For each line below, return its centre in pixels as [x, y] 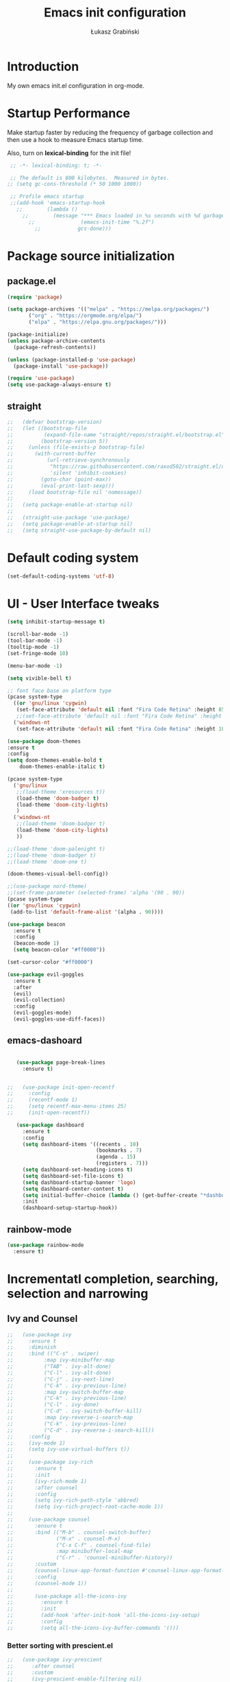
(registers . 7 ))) [122, 1163]
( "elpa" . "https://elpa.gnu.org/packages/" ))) [98, 322]
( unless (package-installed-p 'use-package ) [72, 359]
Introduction [43, 66]
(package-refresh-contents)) [55, 347]
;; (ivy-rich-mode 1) [47, 1481]
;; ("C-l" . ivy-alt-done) [59, 1373]
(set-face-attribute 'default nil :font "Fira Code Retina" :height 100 [122, 729]
